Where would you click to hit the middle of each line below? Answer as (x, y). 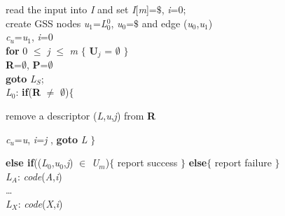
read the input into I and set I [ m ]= (81, 9)
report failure (243, 163)
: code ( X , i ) (40, 203)
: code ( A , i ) (40, 176)
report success (147, 163)
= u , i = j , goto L (51, 139)
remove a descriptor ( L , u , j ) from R (81, 116)
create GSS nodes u (48, 23)
